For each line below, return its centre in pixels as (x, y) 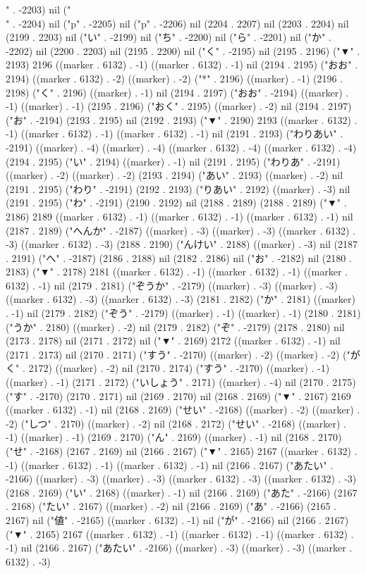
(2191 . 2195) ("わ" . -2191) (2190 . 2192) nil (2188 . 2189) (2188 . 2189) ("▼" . (176, 202)
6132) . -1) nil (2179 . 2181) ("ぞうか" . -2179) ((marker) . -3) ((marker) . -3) (172, 285)
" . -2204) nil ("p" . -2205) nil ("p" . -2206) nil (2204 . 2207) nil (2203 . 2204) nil (177, 23)
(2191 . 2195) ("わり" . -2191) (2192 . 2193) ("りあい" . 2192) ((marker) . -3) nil (178, 188)
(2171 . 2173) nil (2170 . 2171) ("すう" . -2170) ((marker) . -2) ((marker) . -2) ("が (183, 354)
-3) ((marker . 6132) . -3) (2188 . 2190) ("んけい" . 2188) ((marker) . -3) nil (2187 (182, 244)
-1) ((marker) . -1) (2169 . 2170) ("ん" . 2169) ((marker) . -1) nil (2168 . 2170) (174, 437)
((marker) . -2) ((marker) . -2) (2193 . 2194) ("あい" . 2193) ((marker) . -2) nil (175, 175)
